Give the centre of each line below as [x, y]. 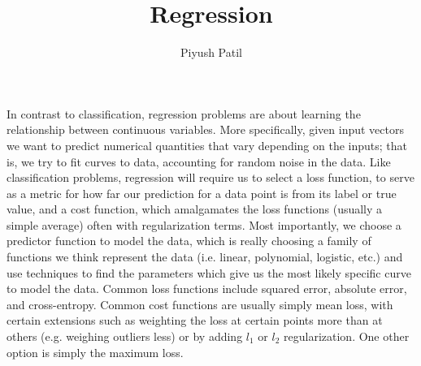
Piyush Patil [211, 52]
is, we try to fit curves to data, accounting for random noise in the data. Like [199, 161]
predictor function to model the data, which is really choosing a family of [189, 241]
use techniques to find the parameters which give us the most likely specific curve [209, 272]
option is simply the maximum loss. [95, 352]
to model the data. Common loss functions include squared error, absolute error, [207, 288]
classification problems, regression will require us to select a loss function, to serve [210, 177]
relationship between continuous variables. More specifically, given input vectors [206, 129]
